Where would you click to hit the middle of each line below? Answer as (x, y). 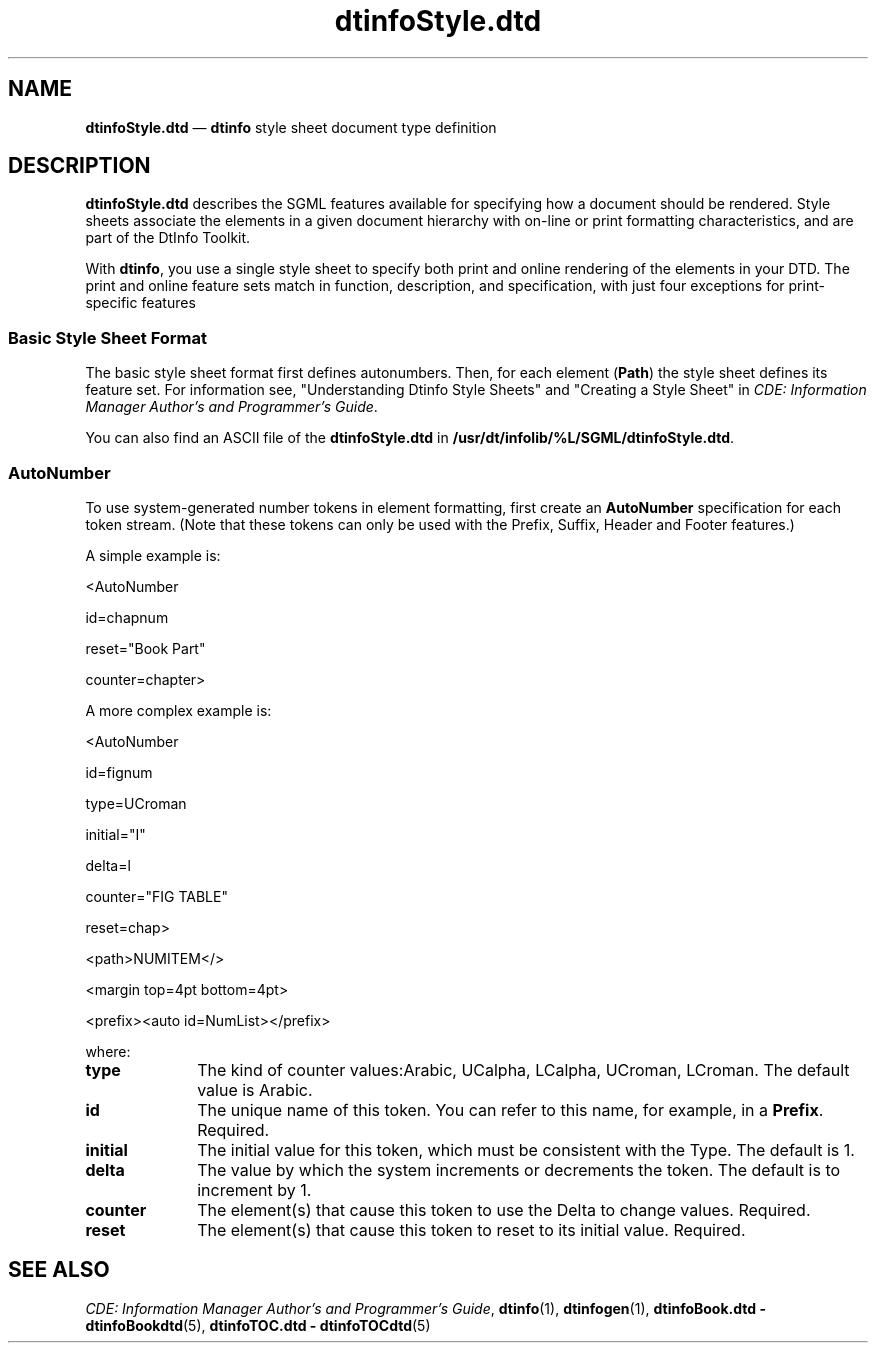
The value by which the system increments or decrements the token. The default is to (519, 1169)
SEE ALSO (59, 1270)
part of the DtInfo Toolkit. (168, 238)
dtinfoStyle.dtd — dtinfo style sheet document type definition (291, 127)
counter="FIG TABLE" (156, 896)
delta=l (108, 865)
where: (108, 1051)
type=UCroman (136, 803)
